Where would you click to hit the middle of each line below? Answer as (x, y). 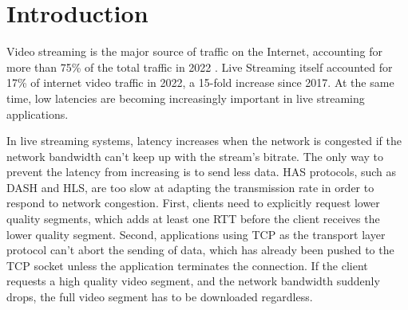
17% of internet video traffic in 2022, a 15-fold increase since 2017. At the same (200, 82)
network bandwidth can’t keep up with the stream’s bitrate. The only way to (195, 156)
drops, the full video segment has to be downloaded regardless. (160, 297)
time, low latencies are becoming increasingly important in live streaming (186, 98)
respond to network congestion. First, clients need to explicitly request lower (193, 203)
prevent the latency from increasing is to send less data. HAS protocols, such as (202, 172)
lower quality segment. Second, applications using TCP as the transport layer (196, 234)
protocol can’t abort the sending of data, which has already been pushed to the (200, 250)
